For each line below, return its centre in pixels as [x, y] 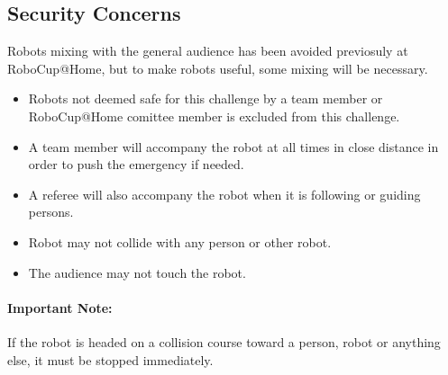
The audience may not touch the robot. [137, 272]
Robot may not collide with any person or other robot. [180, 241]
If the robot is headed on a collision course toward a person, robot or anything [224, 341]
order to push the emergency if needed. [136, 164]
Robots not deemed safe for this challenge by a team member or [206, 98]
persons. [51, 212]
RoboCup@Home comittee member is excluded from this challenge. [214, 116]
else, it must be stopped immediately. [110, 359]
